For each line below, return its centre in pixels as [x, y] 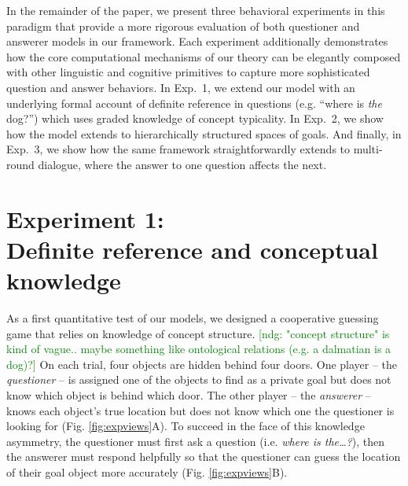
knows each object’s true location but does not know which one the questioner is [200, 410]
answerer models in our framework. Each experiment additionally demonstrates [197, 41]
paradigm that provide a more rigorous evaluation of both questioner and [183, 26]
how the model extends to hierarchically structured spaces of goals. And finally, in [204, 133]
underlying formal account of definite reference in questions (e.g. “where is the [194, 103]
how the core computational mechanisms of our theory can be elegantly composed [204, 56]
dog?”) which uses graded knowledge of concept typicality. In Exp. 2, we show [195, 118]
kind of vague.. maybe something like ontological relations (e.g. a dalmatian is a [199, 349]
